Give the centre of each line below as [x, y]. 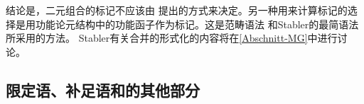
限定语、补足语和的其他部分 [103, 89]
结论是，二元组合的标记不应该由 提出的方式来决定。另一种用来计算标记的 [177, 10]
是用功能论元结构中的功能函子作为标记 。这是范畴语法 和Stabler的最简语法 [187, 24]
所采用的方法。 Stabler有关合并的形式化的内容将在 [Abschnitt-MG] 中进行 [172, 38]
